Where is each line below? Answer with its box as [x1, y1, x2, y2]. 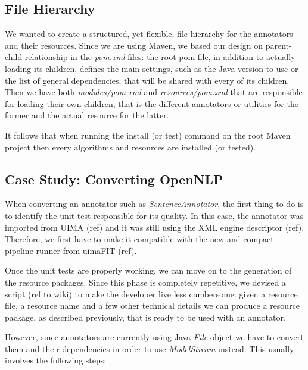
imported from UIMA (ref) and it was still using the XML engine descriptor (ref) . [5, 221, 304, 233]
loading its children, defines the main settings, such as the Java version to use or [5, 62, 298, 74]
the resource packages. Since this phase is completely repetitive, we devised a [5, 275, 286, 288]
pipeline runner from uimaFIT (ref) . [5, 244, 137, 256]
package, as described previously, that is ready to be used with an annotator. [5, 311, 286, 323]
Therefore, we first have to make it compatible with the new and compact [5, 233, 274, 245]
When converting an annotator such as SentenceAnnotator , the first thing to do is [5, 197, 304, 210]
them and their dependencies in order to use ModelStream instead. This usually [5, 342, 294, 355]
